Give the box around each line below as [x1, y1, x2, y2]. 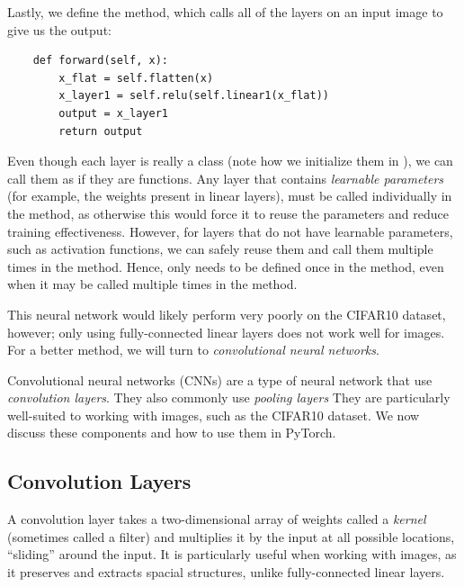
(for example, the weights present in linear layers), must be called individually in [7, 186, 452, 205]
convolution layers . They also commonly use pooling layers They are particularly [7, 388, 451, 407]
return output [58, 124, 143, 138]
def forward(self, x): [32, 54, 168, 68]
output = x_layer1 [58, 106, 168, 120]
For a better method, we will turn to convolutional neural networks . [7, 340, 379, 359]
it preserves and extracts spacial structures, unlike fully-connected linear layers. [7, 563, 445, 582]
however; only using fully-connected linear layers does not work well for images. [7, 322, 445, 341]
